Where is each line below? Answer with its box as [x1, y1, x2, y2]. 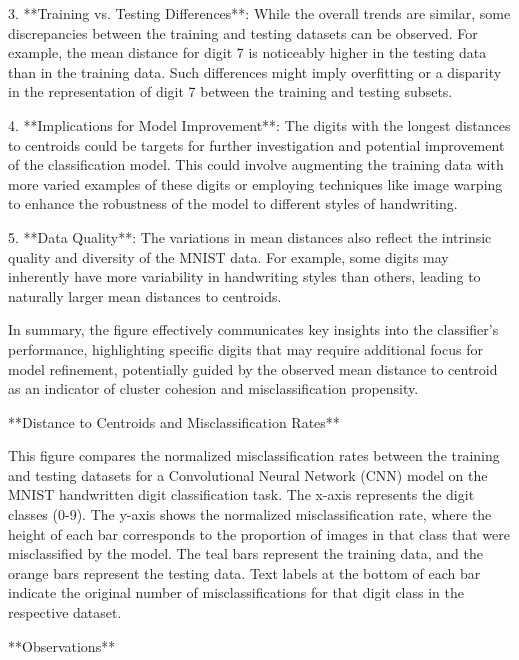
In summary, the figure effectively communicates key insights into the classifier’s [8, 319, 499, 340]
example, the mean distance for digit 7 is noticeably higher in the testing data [8, 42, 487, 63]
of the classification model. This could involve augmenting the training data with [8, 154, 504, 175]
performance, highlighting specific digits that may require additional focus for [8, 338, 483, 359]
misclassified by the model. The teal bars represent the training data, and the [8, 543, 483, 564]
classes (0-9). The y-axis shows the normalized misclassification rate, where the [8, 504, 492, 525]
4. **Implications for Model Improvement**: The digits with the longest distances [8, 114, 511, 135]
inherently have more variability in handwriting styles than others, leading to [8, 266, 481, 287]
